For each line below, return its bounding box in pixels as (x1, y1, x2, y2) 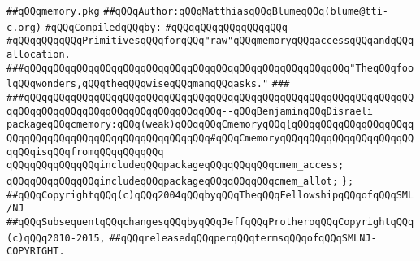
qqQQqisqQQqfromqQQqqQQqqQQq (6, 146, 164, 158)
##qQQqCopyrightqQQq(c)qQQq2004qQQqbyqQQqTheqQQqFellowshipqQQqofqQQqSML (6, 189, 414, 201)
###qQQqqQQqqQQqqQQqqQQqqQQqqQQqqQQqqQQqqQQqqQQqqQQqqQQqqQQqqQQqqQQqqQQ (6, 91, 414, 103)
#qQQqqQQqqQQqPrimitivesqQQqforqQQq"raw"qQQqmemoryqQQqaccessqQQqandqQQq (6, 35, 414, 47)
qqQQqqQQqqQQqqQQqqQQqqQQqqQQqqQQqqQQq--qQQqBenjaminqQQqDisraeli (6, 105, 374, 117)
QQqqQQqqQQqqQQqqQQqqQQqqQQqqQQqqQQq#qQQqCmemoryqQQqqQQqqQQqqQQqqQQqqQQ (6, 132, 414, 144)
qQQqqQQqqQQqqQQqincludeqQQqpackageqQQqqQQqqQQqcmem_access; (6, 159, 344, 172)
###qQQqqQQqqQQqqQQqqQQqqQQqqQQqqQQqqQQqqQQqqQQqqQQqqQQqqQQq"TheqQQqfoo (6, 62, 414, 74)
